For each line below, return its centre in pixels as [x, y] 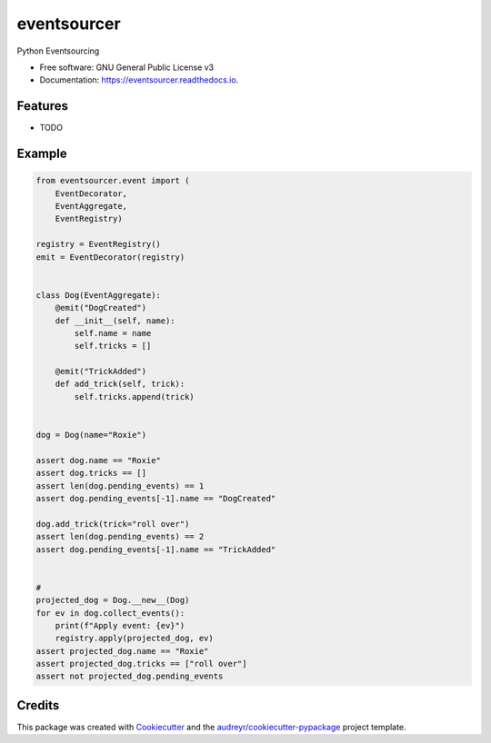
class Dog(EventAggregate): [98, 295]
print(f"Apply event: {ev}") [120, 625]
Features [42, 106]
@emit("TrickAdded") [101, 371]
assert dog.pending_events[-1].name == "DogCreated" [156, 498]
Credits [38, 705]
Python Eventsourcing [58, 51]
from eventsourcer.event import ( [113, 181]
